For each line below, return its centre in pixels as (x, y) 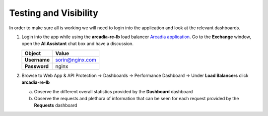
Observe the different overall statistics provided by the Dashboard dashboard (113, 91)
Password (37, 66)
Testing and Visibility (54, 13)
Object (33, 53)
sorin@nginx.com (76, 59)
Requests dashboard (56, 105)
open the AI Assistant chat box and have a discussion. (78, 44)
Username (37, 59)
